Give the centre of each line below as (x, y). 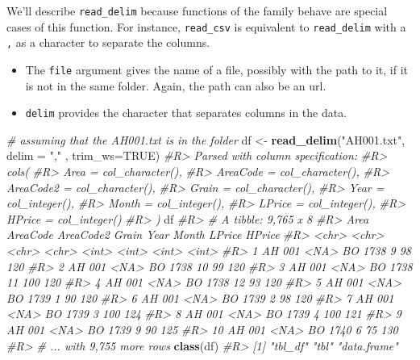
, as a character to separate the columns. (108, 42)
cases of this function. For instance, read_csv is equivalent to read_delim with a (206, 26)
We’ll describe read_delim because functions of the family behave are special (197, 10)
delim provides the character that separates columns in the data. (186, 113)
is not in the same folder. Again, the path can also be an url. (176, 85)
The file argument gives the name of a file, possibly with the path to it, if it (216, 69)
